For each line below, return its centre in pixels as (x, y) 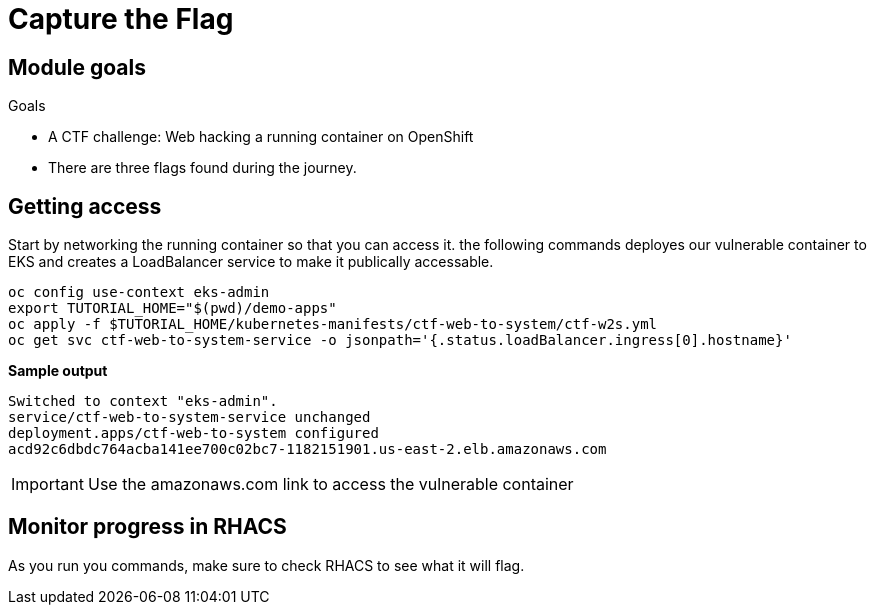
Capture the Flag (121, 19)
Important (47, 484)
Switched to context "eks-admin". (143, 401)
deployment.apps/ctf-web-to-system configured (193, 433)
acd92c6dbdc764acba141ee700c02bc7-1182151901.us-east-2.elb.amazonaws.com (307, 449)
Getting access (85, 206)
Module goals (77, 67)
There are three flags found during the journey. (202, 168)
